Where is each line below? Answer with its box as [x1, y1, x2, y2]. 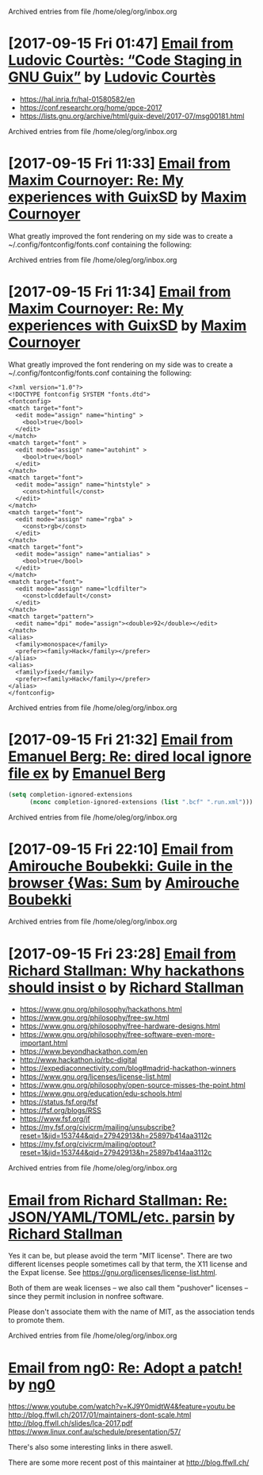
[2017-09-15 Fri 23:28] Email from [8, 944, 236, 962]
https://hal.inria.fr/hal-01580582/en [19, 94, 135, 104]
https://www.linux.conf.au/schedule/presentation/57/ [8, 1427, 181, 1437]
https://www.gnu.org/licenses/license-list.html [19, 1072, 172, 1081]
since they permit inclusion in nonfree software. [8, 1292, 164, 1301]
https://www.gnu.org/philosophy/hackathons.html [19, 1004, 182, 1014]
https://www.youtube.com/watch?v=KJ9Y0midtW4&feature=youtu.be [8, 1402, 236, 1412]
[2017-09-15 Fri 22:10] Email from [8, 840, 234, 858]
